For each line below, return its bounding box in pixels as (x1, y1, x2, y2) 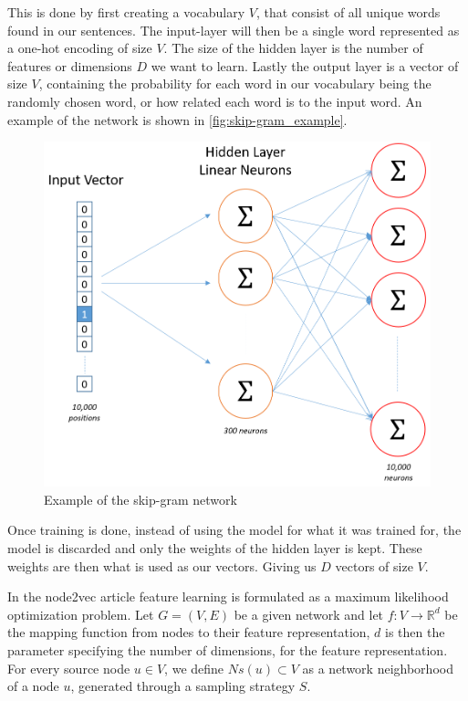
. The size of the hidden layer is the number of (163, 38, 423, 58)
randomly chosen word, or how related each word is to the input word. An (7, 91, 422, 110)
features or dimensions (7, 56, 132, 75)
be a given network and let (234, 604, 384, 623)
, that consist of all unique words (255, 3, 441, 21)
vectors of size (335, 556, 413, 575)
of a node (7, 676, 59, 696)
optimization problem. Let (7, 604, 154, 623)
